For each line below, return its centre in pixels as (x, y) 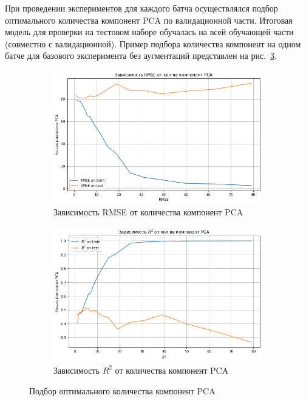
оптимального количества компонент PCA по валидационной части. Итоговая (149, 20)
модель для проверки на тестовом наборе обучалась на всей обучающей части (149, 32)
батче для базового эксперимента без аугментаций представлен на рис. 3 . (141, 56)
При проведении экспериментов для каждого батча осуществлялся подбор (141, 8)
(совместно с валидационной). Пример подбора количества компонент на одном (153, 43)
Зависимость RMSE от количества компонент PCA (148, 212)
